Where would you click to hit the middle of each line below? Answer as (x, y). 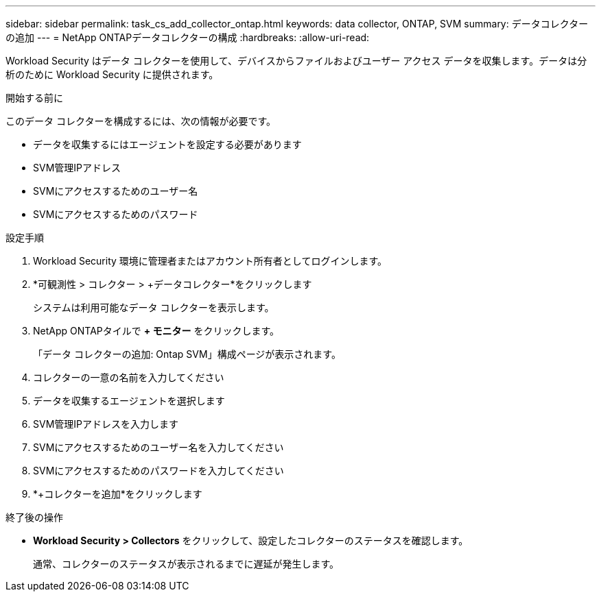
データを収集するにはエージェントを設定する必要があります (167, 144)
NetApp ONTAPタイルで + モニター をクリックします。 (156, 331)
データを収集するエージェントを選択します (129, 401)
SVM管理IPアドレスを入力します (106, 424)
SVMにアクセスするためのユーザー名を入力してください (158, 447)
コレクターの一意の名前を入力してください (129, 377)
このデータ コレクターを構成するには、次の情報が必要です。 (141, 121)
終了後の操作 (34, 517)
